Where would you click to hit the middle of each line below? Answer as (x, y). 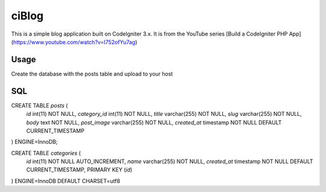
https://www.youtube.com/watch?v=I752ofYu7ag (74, 42)
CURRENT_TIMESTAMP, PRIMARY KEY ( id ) (79, 170)
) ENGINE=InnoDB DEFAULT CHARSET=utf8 (66, 181)
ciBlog (27, 16)
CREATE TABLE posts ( (40, 105)
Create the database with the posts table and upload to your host (92, 74)
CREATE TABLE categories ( (46, 153)
